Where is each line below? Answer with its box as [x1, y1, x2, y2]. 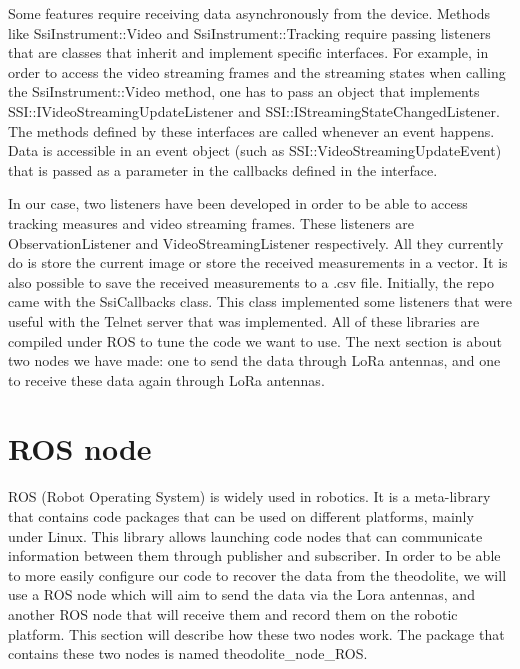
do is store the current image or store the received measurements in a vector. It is [8, 252, 508, 273]
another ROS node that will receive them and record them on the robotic [8, 603, 458, 624]
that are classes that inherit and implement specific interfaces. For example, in [8, 42, 489, 63]
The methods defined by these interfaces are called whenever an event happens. [8, 120, 495, 141]
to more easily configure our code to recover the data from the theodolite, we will [8, 564, 507, 585]
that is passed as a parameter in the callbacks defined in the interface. [8, 159, 438, 180]
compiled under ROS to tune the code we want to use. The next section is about [8, 330, 502, 351]
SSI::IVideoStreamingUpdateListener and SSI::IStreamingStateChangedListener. [8, 100, 500, 121]
